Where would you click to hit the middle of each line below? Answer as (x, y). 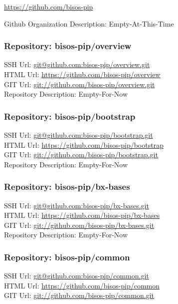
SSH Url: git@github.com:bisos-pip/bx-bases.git (77, 205)
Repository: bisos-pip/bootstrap (70, 116)
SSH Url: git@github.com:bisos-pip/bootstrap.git (79, 135)
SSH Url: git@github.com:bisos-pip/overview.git (77, 64)
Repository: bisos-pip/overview (68, 46)
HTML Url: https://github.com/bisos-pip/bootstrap (84, 144)
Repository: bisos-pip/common (67, 257)
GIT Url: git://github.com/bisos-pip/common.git (79, 295)
